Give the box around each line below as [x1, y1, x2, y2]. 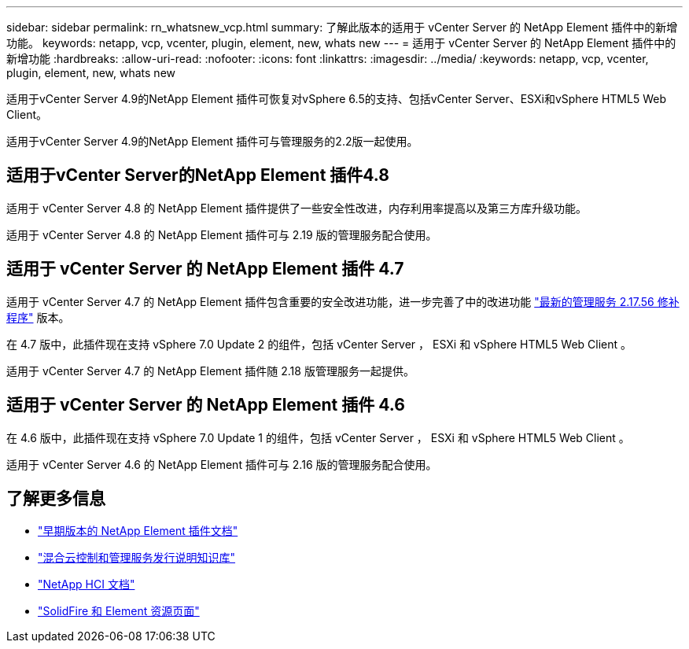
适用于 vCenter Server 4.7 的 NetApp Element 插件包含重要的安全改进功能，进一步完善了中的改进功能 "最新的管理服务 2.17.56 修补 [6, 294, 680, 308]
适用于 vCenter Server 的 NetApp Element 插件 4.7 [6, 259, 404, 279]
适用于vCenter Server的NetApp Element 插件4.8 [6, 165, 389, 186]
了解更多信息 [6, 488, 105, 508]
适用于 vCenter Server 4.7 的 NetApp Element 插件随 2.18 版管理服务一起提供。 [6, 363, 415, 378]
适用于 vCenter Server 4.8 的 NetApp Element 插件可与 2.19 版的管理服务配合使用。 [6, 227, 437, 242]
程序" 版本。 [6, 310, 70, 324]
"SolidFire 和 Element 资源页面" [38, 604, 200, 618]
